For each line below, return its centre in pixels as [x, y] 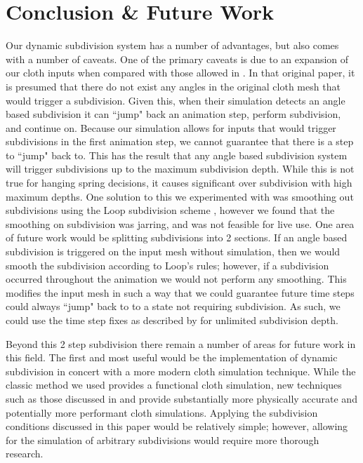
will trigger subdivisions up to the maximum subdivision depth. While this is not [180, 169]
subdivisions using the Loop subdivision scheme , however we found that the [170, 210]
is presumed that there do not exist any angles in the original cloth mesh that [173, 86]
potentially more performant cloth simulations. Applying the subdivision [162, 412]
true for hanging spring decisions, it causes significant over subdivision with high [179, 183]
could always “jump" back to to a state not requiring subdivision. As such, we [173, 306]
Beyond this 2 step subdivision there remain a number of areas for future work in [181, 343]
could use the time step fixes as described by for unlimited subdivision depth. [172, 320]
